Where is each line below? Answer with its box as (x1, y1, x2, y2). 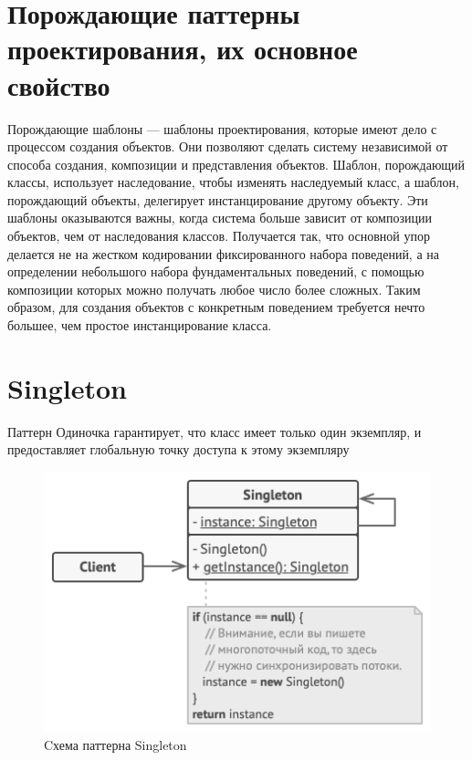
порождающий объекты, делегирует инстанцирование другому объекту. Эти (7, 190, 428, 209)
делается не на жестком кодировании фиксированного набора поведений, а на (7, 244, 440, 263)
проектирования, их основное (7, 30, 358, 68)
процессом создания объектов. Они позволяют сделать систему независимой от (7, 137, 448, 156)
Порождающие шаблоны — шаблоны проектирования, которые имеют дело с (7, 119, 437, 138)
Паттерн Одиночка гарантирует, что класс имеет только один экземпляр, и (7, 422, 422, 441)
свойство (7, 66, 110, 103)
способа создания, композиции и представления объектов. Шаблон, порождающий (7, 154, 466, 173)
